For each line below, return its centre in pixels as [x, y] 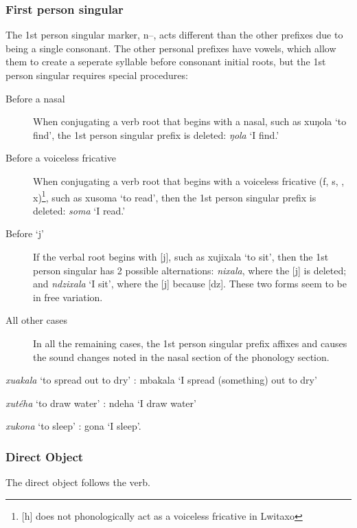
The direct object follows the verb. [78, 482]
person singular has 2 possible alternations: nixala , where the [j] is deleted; [190, 270]
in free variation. [68, 297]
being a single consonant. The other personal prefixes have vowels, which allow [171, 48]
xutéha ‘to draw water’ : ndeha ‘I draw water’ [101, 403]
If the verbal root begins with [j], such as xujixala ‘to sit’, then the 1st [181, 256]
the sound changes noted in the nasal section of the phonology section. [181, 356]
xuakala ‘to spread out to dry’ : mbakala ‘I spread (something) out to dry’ [161, 380]
